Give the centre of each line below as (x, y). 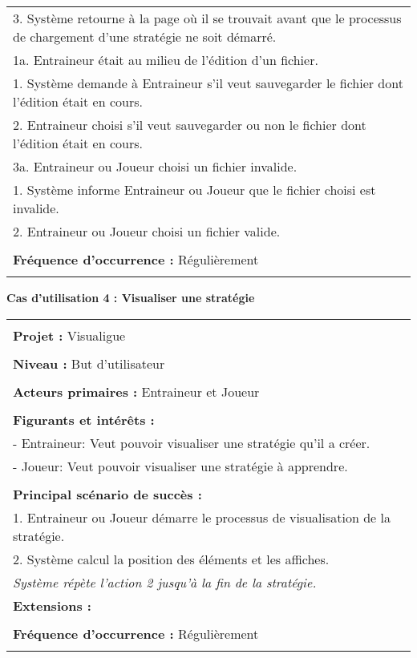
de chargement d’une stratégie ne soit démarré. (145, 36)
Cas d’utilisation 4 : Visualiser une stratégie (131, 297)
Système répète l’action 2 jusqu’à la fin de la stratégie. (165, 582)
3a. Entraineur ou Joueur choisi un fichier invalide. (155, 166)
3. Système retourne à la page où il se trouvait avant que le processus (207, 18)
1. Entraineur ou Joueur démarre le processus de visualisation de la (202, 517)
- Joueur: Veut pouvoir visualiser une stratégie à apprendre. (180, 466)
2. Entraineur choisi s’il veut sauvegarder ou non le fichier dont (190, 125)
